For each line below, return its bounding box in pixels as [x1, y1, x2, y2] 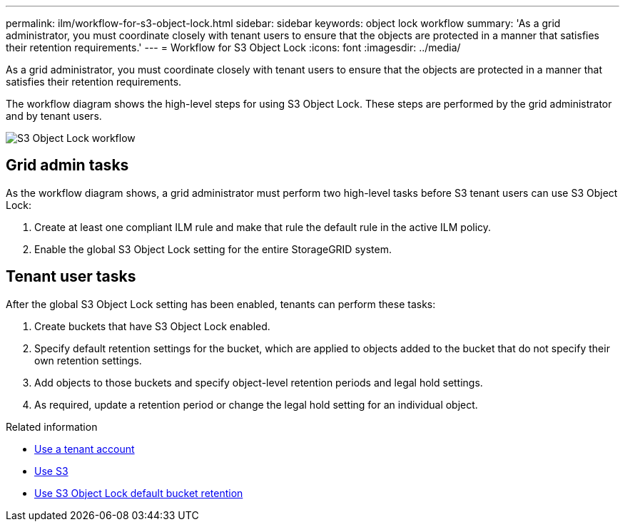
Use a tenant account [34, 442, 135, 455]
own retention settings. [34, 354, 142, 367]
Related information [6, 420, 98, 433]
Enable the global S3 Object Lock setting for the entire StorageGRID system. [34, 242, 392, 255]
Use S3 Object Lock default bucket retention [34, 486, 243, 499]
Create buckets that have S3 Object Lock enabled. [34, 319, 270, 332]
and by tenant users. [6, 110, 102, 122]
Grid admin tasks [6, 156, 129, 175]
